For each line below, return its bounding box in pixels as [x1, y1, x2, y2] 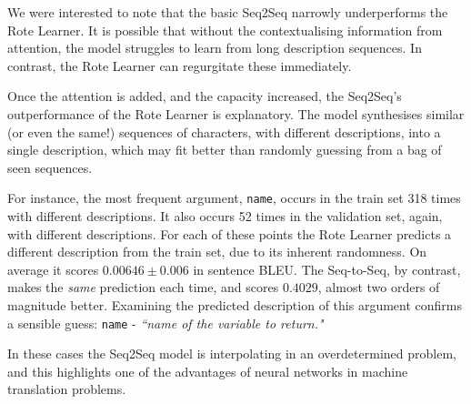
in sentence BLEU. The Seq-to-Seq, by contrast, [193, 259, 461, 278]
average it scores [7, 259, 99, 278]
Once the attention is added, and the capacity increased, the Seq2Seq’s [7, 86, 402, 106]
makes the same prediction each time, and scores [7, 278, 279, 297]
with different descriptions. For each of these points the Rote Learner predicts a [7, 224, 452, 243]
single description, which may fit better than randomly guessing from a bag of [7, 140, 442, 159]
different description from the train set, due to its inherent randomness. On [7, 242, 427, 261]
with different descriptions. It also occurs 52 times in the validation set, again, [7, 207, 443, 225]
